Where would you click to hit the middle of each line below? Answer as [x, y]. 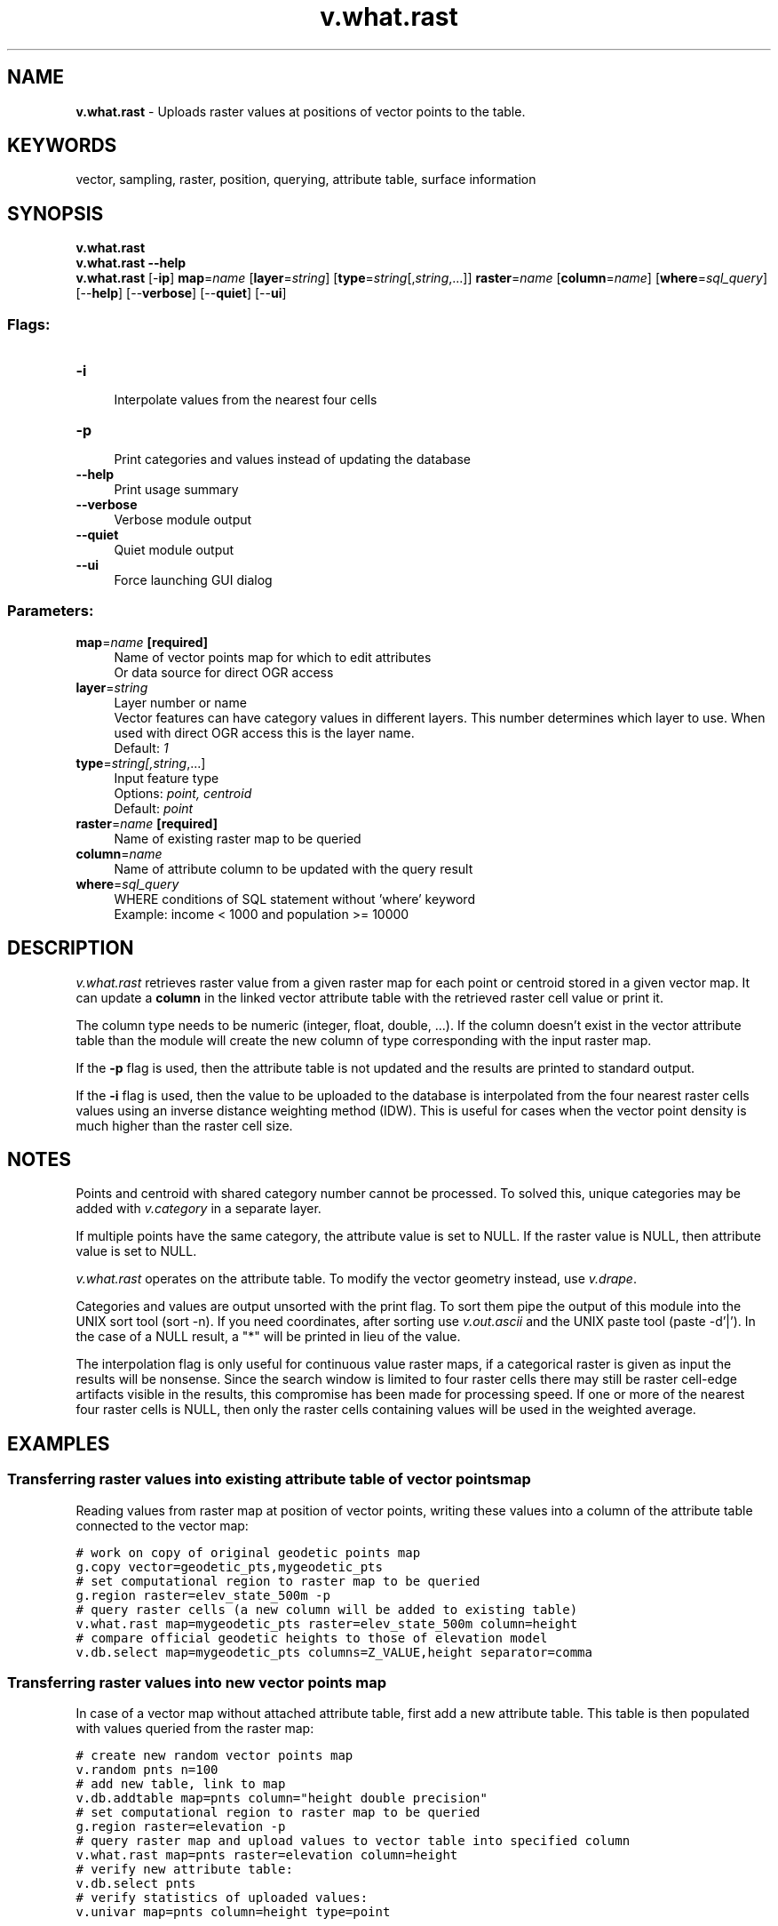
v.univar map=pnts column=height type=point [233, 1912]
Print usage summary [176, 490]
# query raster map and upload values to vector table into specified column [353, 1841]
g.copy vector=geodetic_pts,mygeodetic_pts [229, 1566]
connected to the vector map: [162, 1525]
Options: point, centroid [183, 793]
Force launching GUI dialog [193, 580]
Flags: [29, 324]
